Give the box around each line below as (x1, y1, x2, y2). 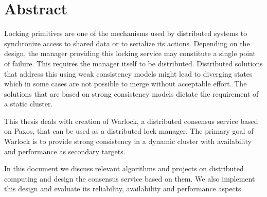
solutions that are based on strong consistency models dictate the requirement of (4, 88, 259, 99)
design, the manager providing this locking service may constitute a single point (4, 48, 256, 59)
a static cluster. (4, 98, 53, 109)
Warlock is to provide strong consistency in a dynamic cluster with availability (4, 136, 252, 147)
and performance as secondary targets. (4, 146, 126, 156)
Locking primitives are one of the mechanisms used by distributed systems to (4, 28, 247, 39)
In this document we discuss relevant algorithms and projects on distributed (4, 163, 244, 174)
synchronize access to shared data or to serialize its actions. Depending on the (4, 38, 250, 48)
